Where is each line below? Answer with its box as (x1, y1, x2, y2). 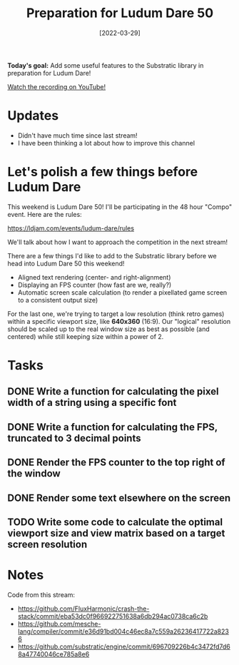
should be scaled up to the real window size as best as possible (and (7, 325, 210, 333)
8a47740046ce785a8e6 (17, 649, 90, 658)
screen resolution (7, 538, 88, 550)
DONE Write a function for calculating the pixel (7, 385, 219, 397)
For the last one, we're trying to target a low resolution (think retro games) (7, 309, 225, 318)
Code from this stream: (7, 590, 76, 599)
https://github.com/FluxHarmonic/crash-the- (17, 604, 150, 613)
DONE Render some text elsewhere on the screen (7, 492, 231, 504)
